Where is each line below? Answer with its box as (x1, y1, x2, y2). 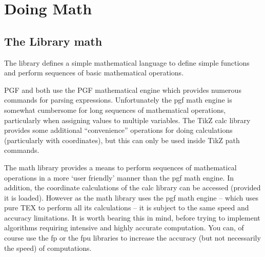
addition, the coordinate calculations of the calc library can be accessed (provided (4, 182, 261, 193)
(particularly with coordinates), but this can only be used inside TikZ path (4, 134, 240, 145)
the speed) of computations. (4, 242, 92, 253)
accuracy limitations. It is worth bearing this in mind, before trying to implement (4, 212, 260, 223)
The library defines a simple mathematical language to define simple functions (4, 57, 250, 68)
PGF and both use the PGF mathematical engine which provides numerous (4, 84, 241, 95)
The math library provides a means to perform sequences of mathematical (4, 162, 237, 172)
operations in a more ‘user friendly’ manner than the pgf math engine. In (4, 172, 234, 183)
